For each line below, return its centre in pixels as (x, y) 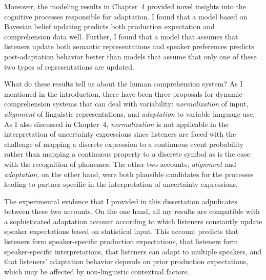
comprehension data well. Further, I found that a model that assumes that (121, 36)
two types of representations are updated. (69, 66)
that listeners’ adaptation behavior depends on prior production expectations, (126, 261)
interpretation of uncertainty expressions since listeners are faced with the (120, 134)
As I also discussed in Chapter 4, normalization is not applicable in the (116, 124)
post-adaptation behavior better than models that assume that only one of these (130, 56)
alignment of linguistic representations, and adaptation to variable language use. (129, 113)
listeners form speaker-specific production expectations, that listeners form (121, 241)
